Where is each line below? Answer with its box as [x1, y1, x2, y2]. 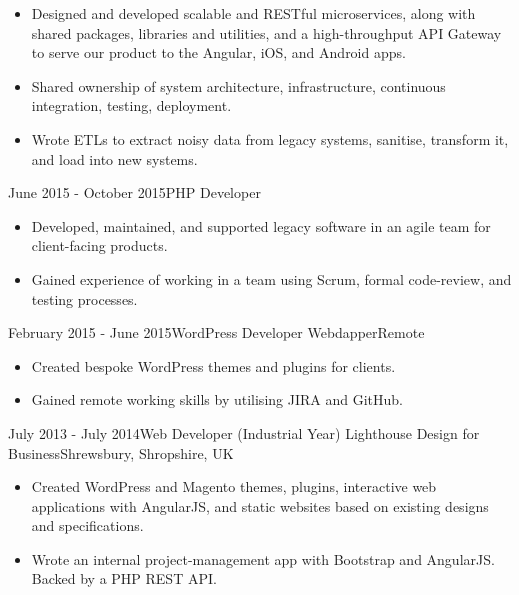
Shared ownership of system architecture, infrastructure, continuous [31, 75, 446, 96]
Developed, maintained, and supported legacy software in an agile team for [31, 215, 491, 236]
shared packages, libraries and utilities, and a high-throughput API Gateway [31, 22, 502, 43]
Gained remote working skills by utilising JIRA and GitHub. [31, 389, 403, 410]
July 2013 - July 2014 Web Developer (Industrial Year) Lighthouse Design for [8, 422, 480, 443]
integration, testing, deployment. [31, 95, 232, 116]
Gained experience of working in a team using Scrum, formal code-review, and [31, 268, 512, 289]
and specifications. [31, 515, 144, 536]
